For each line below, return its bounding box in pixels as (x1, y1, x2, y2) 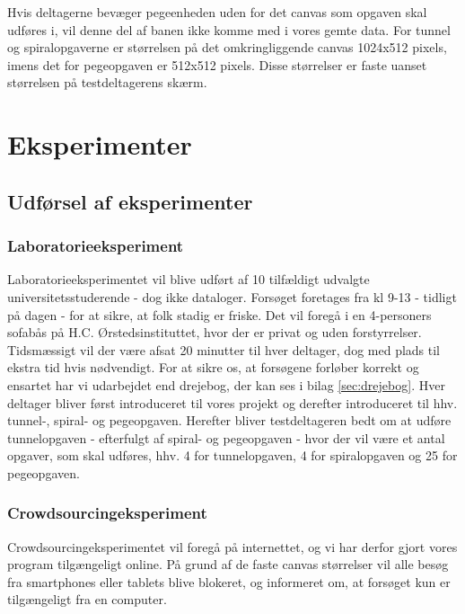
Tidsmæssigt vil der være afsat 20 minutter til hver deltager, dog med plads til (7, 340, 441, 359)
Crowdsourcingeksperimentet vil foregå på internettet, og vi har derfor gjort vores (7, 537, 458, 556)
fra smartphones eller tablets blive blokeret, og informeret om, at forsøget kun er (7, 572, 451, 591)
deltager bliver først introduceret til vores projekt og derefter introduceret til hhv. (7, 393, 458, 412)
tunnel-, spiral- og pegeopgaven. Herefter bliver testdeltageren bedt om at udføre (7, 411, 452, 430)
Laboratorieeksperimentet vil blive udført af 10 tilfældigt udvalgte (7, 270, 370, 289)
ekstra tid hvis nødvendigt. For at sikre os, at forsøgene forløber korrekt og (7, 358, 419, 377)
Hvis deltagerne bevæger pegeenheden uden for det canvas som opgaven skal (7, 3, 427, 21)
